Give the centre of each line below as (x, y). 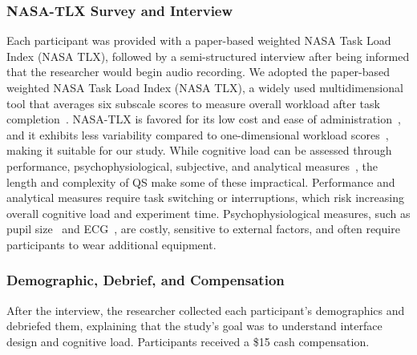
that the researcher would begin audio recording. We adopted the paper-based (198, 72)
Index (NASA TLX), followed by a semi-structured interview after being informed (208, 56)
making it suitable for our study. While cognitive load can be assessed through (199, 150)
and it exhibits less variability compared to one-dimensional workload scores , (198, 134)
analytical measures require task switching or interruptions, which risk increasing (205, 198)
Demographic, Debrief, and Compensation (146, 280)
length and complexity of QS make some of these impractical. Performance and (201, 182)
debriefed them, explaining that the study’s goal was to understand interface (194, 326)
